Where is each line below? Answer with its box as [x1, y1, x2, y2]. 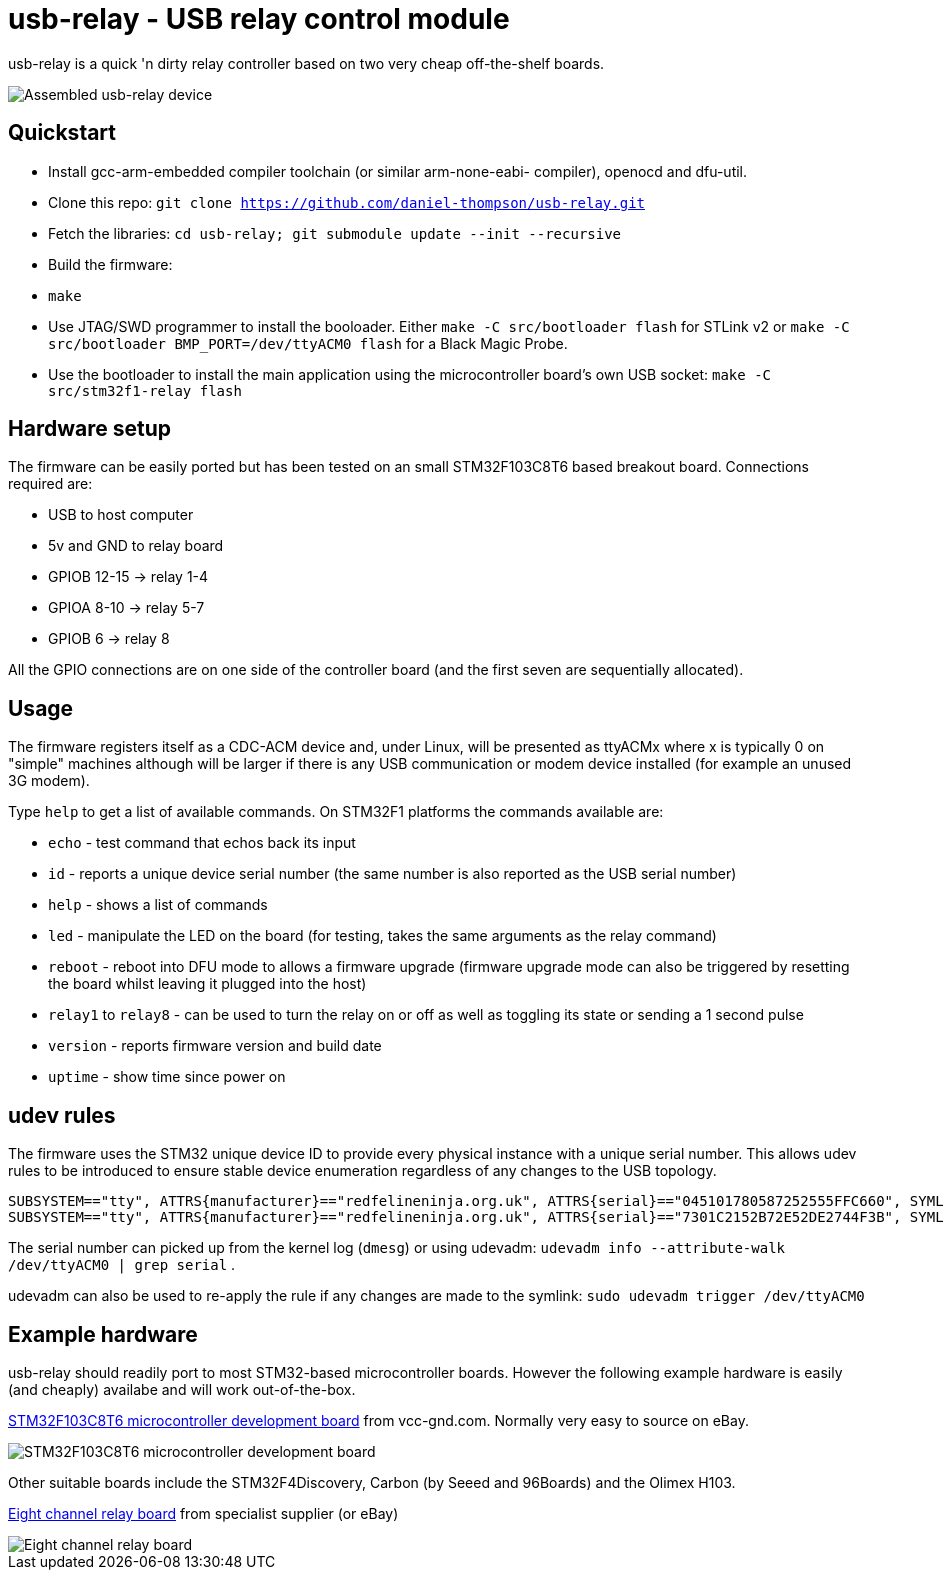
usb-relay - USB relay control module [8, 2, 510, 36]
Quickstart [8, 120, 117, 146]
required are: [8, 475, 93, 493]
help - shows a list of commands [48, 896, 268, 914]
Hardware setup [8, 416, 171, 442]
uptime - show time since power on [48, 1068, 286, 1086]
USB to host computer [48, 506, 194, 524]
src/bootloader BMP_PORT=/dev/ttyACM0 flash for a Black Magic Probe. [48, 334, 568, 352]
